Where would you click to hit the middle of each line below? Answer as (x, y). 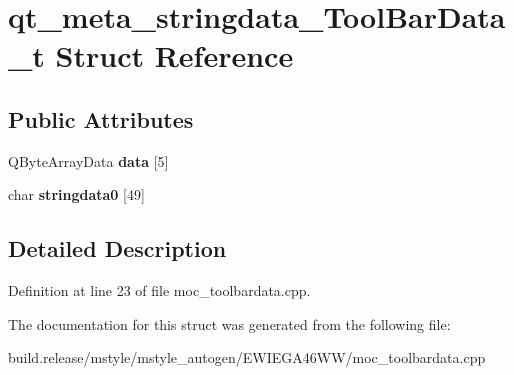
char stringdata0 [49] (76, 194)
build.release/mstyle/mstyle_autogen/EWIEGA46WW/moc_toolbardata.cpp (247, 357)
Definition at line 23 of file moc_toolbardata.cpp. (159, 290)
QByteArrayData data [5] (88, 160)
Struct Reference (174, 55)
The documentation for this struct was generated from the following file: (229, 323)
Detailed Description (117, 248)
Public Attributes (101, 118)
